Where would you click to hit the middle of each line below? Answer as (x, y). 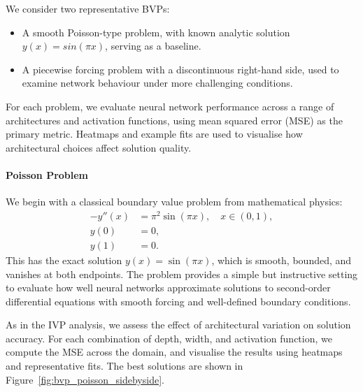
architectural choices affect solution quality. (99, 147)
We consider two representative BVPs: (88, 8)
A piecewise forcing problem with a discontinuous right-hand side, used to (180, 69)
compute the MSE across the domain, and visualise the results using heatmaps (174, 352)
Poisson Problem (47, 174)
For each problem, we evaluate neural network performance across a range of (170, 106)
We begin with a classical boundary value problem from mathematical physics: (174, 202)
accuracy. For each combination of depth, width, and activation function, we (169, 338)
